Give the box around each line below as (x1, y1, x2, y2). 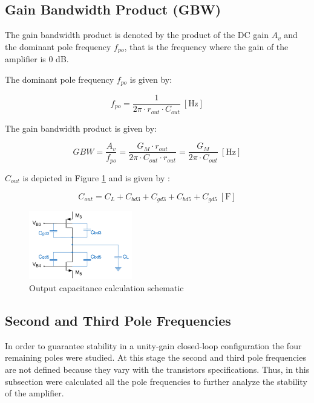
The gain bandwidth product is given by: (5, 121, 157, 134)
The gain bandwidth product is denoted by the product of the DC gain (5, 28, 269, 41)
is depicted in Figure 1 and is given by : (22, 171, 170, 184)
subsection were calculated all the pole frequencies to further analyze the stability (5, 375, 307, 387)
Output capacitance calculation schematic (29, 282, 184, 294)
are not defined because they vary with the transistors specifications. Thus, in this (5, 363, 310, 375)
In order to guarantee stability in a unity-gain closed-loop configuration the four (5, 339, 302, 352)
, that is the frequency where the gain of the (124, 40, 289, 53)
